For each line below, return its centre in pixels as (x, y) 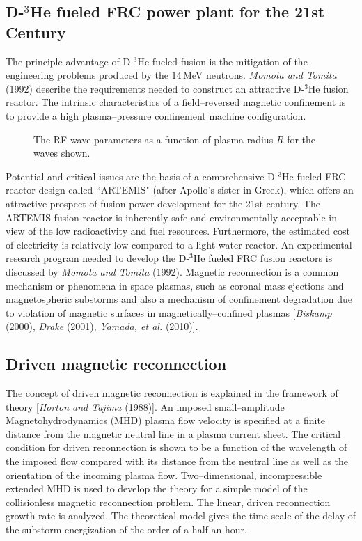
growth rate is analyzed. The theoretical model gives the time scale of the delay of (181, 516)
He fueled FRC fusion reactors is (263, 258)
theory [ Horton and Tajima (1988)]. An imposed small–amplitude (145, 406)
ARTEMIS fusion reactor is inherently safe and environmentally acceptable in (172, 217)
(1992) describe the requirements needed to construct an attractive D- (155, 88)
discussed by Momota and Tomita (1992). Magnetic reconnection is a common (172, 271)
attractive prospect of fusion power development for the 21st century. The (163, 203)
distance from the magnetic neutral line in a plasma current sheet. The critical (173, 433)
